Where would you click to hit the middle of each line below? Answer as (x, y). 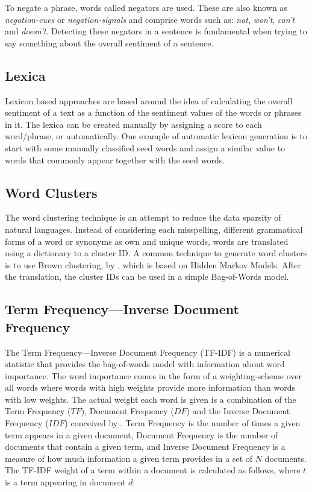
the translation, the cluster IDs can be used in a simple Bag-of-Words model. (147, 276)
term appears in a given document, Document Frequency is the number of (142, 434)
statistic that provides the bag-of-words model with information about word (145, 364)
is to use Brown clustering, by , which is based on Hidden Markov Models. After (153, 264)
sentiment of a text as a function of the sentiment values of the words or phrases (153, 112)
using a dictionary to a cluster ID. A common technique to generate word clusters (156, 253)
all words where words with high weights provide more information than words (150, 387)
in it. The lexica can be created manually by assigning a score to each (133, 124)
